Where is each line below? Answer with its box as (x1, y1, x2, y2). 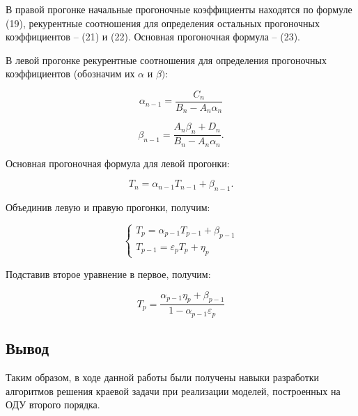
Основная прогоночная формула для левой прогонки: (6, 155, 230, 170)
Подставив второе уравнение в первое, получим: (6, 266, 211, 281)
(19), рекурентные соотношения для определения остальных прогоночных (6, 15, 320, 30)
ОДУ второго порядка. (6, 397, 100, 412)
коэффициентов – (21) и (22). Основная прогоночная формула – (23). (6, 29, 300, 44)
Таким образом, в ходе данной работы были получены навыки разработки (6, 369, 320, 384)
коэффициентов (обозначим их (6, 66, 135, 81)
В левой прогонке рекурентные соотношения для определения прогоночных (6, 52, 327, 67)
